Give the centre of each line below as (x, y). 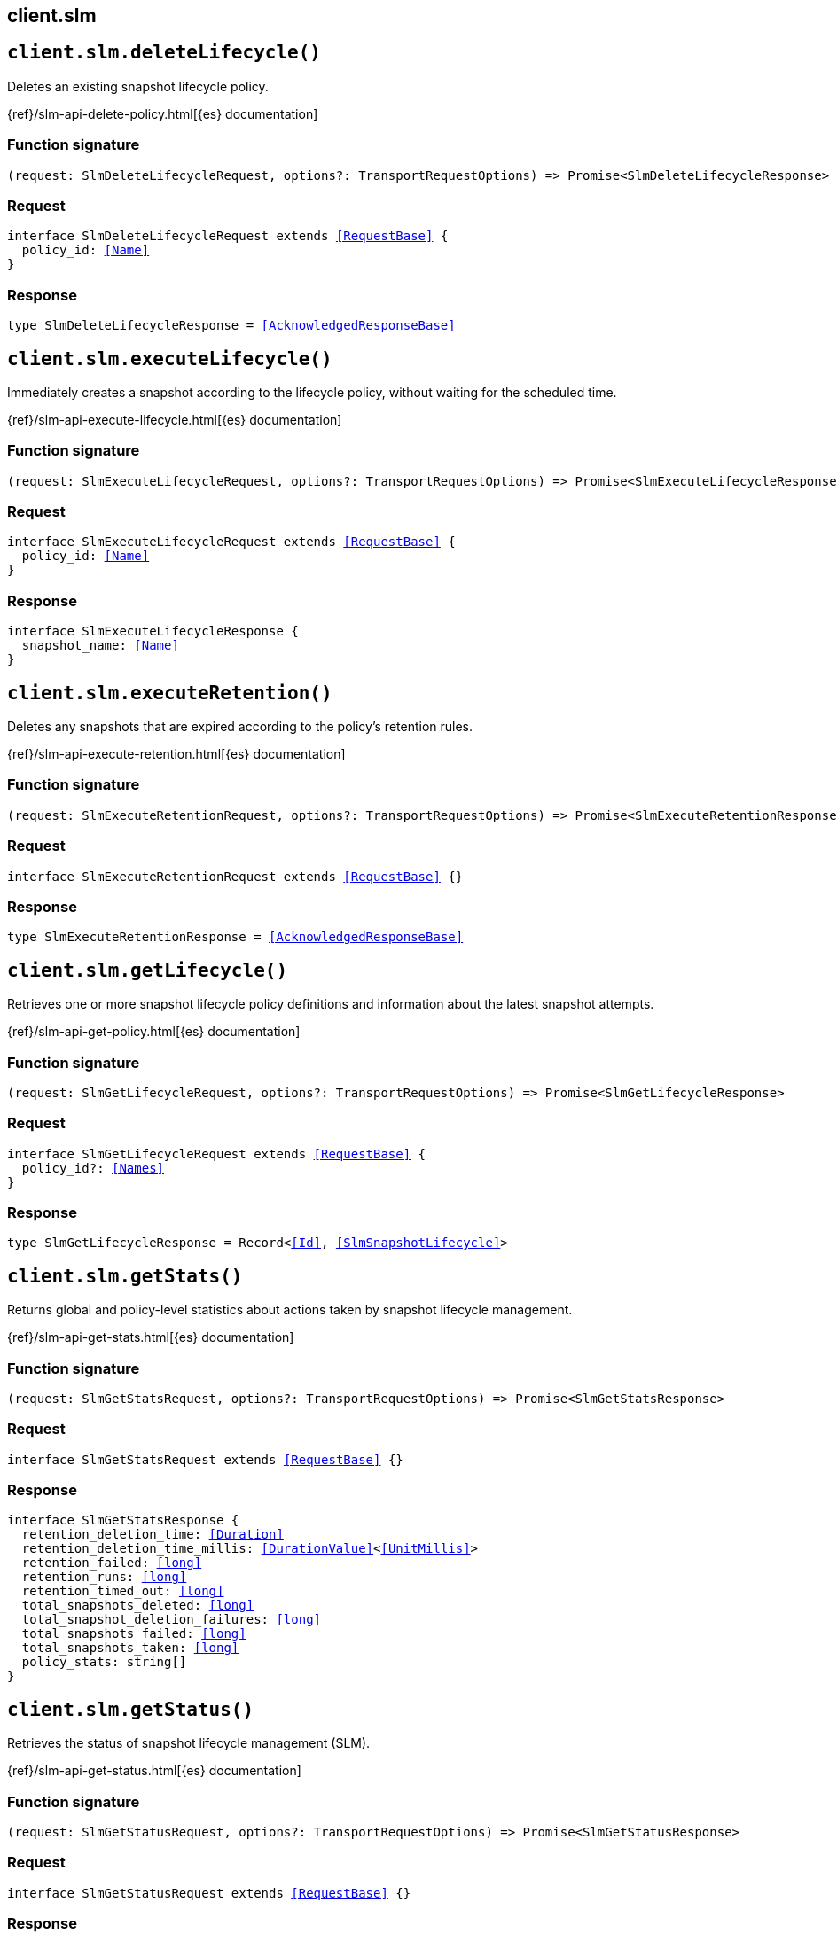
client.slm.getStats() (125, 1276)
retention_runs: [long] (104, 1577)
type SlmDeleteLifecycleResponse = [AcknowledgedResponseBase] (231, 326)
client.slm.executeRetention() (170, 693)
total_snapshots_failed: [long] (134, 1634)
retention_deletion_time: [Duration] (153, 1535)
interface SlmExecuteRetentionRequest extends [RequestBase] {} (235, 876)
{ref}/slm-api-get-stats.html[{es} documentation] (151, 1337)
